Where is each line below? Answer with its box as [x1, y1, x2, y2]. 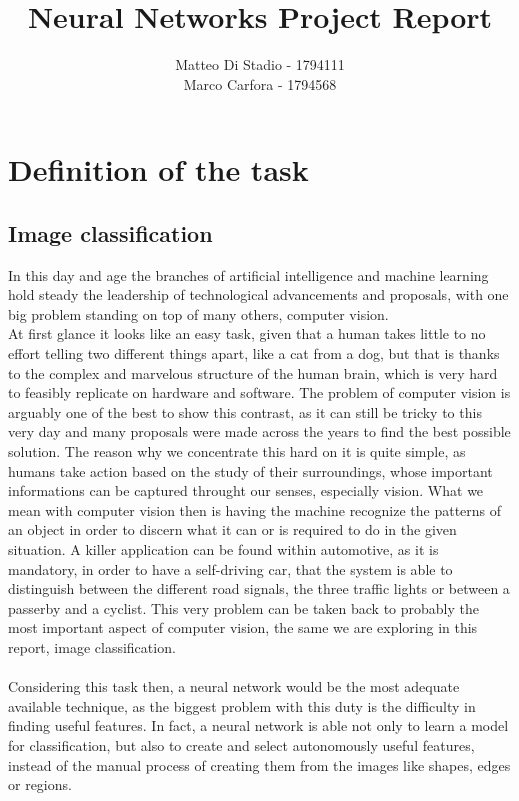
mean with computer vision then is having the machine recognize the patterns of [8, 499, 502, 520]
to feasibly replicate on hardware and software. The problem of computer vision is [8, 382, 511, 403]
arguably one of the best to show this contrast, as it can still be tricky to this [8, 401, 482, 422]
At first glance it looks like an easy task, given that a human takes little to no [8, 323, 486, 344]
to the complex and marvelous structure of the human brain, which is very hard [8, 362, 498, 383]
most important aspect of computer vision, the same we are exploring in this [8, 617, 478, 638]
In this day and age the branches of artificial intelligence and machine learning [8, 264, 489, 285]
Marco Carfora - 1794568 [183, 73, 337, 94]
